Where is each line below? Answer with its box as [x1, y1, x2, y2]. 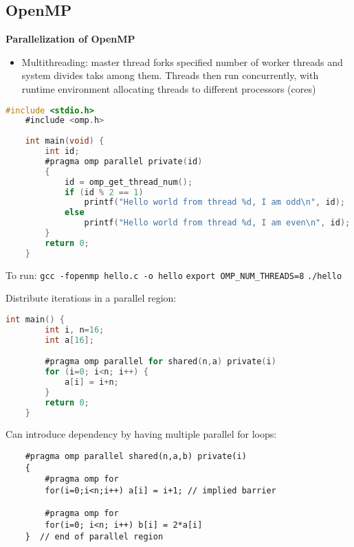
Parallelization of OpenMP [5, 32, 135, 46]
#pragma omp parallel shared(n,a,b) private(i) [25, 451, 247, 462]
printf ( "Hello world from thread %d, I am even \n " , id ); [84, 218, 351, 228]
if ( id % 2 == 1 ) [64, 187, 144, 197]
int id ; [45, 146, 80, 157]
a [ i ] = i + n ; [64, 377, 119, 387]
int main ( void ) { [25, 136, 104, 146]
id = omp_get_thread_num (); [64, 177, 193, 187]
